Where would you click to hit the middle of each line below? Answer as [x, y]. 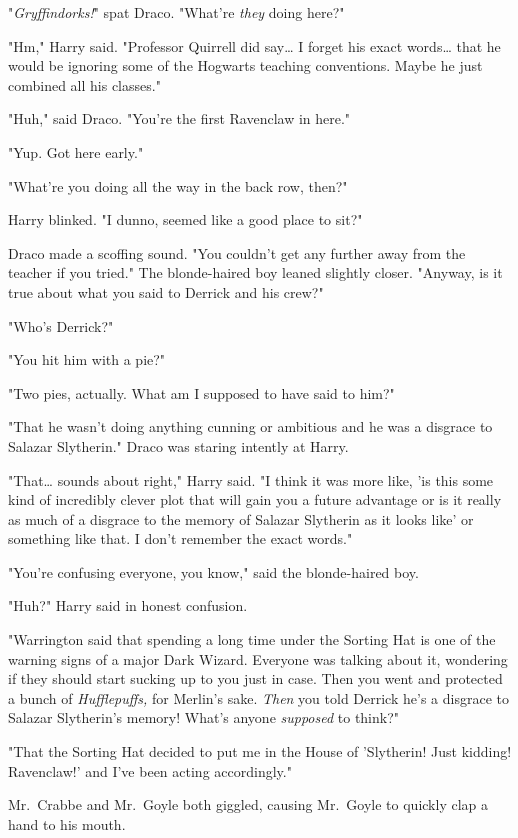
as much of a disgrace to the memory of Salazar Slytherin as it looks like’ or [241, 518]
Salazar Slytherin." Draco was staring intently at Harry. [178, 445]
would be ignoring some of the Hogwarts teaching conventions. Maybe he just [245, 65]
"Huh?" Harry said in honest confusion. [128, 605]
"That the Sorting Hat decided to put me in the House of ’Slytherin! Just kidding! [260, 751]
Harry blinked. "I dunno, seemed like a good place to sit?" [185, 219]
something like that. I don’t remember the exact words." [180, 538]
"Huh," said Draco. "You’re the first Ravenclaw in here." [179, 118]
